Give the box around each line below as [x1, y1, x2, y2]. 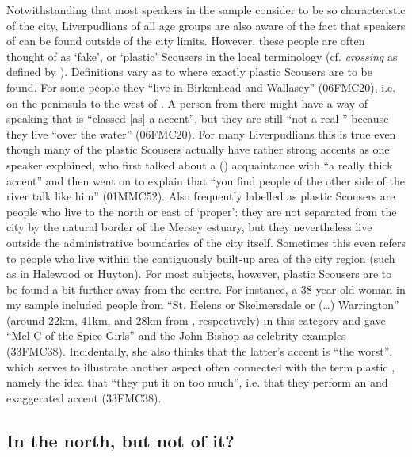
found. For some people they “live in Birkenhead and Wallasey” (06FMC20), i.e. [6, 78, 396, 95]
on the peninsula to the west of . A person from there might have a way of [6, 94, 368, 111]
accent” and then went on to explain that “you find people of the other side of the [6, 172, 405, 189]
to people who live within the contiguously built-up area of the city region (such [6, 249, 395, 266]
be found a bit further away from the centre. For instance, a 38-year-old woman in [6, 280, 406, 297]
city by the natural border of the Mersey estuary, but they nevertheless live [6, 219, 372, 235]
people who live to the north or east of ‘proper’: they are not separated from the [6, 203, 397, 219]
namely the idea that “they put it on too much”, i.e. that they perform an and [6, 374, 388, 390]
